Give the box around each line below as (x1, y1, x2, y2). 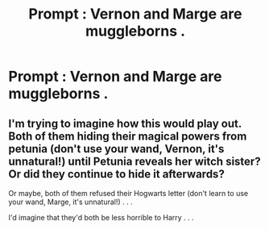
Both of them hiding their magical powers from (8, 129, 247, 143)
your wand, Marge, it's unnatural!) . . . (8, 197, 133, 207)
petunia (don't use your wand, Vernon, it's (8, 142, 225, 156)
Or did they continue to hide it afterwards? (8, 167, 226, 181)
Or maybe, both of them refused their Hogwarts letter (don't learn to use (8, 189, 248, 198)
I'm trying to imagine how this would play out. (8, 116, 242, 130)
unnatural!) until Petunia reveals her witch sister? (8, 154, 261, 168)
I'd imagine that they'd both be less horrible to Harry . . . (8, 213, 195, 222)
